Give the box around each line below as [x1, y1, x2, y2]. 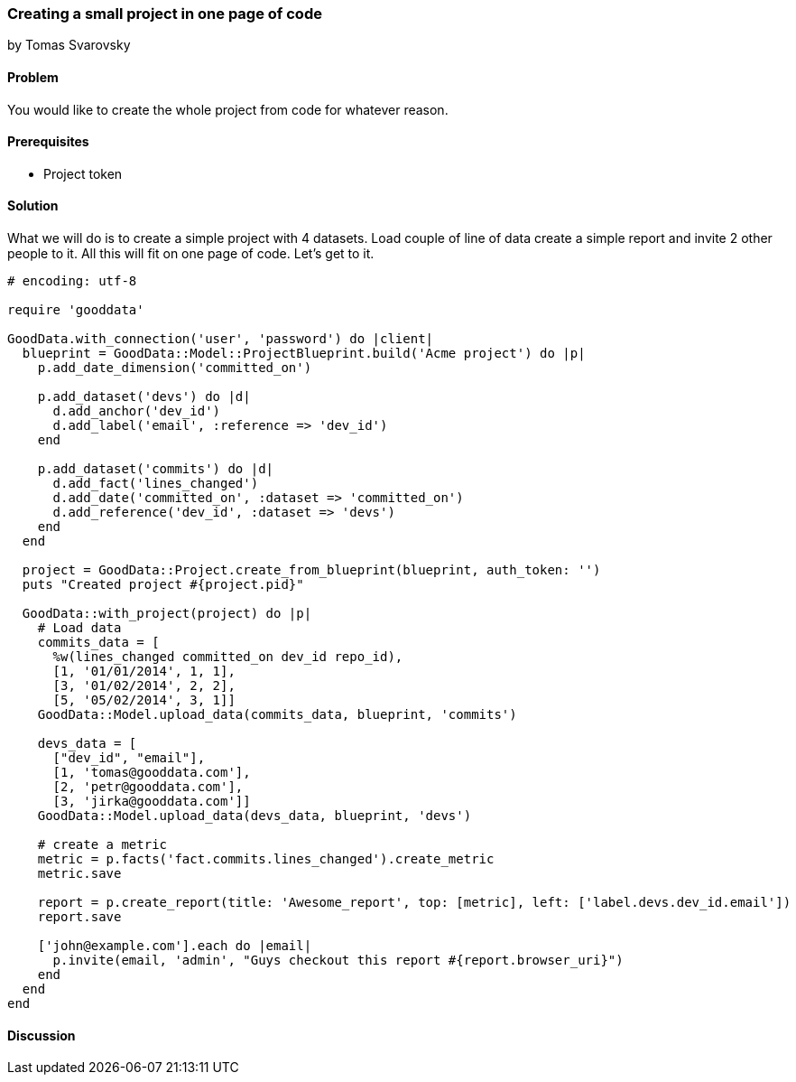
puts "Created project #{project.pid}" [22, 577, 304, 592]
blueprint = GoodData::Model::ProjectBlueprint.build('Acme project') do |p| [22, 346, 586, 361]
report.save [37, 909, 122, 925]
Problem [7, 69, 59, 85]
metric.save [37, 866, 122, 881]
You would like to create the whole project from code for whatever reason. [7, 101, 449, 117]
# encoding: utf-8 [7, 274, 137, 289]
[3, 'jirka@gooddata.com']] [52, 794, 251, 809]
